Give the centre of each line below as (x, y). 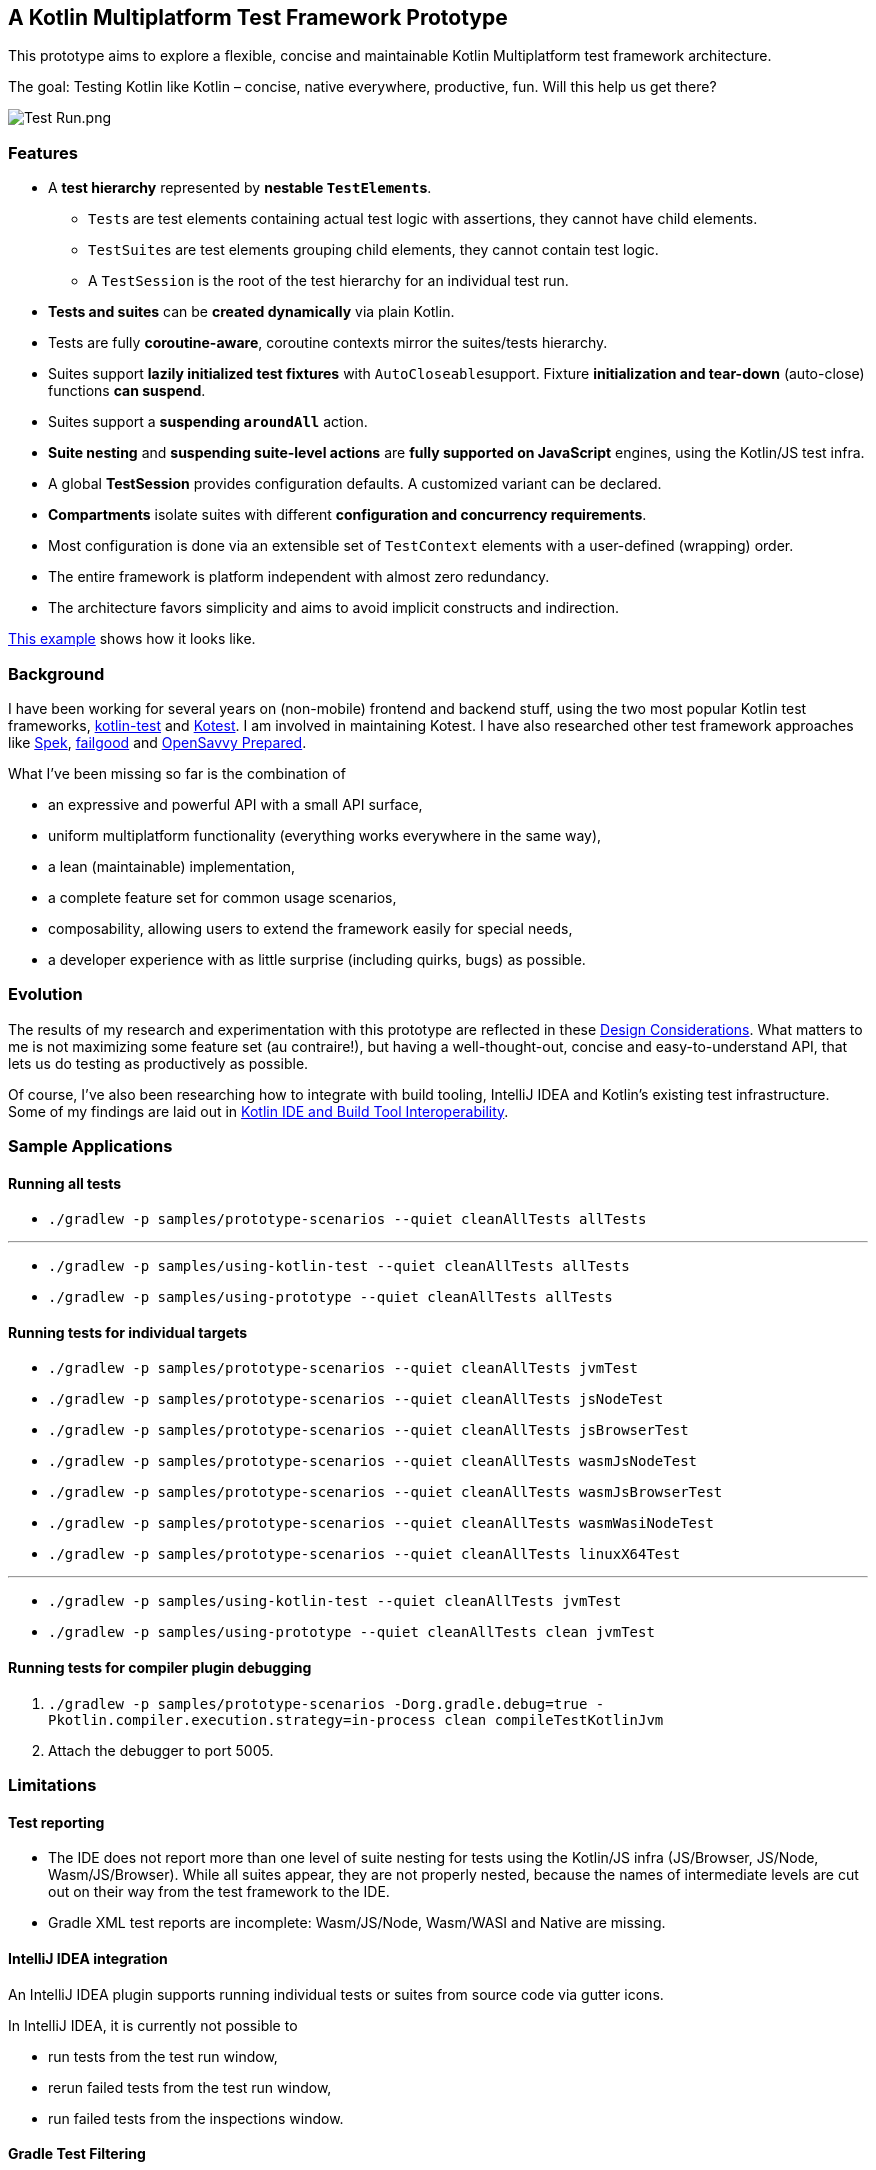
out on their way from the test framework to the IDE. (219, 1892)
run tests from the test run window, (163, 2056)
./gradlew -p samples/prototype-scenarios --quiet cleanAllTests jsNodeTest (356, 1399)
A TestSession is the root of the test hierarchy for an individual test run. (328, 281)
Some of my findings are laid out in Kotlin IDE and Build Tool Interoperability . (258, 1111)
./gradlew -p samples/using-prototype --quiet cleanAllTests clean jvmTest (351, 1632)
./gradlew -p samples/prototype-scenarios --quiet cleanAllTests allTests (347, 1219)
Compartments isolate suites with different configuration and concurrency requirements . (347, 515)
